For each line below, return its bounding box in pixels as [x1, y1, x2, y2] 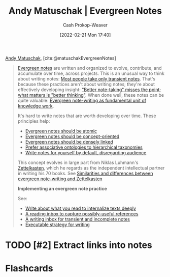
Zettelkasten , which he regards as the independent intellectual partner [17, 164, 165, 171]
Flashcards [5, 263, 53, 274]
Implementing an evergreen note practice [17, 185, 108, 191]
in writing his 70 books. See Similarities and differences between [17, 170, 153, 176]
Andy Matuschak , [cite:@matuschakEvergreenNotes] [5, 55, 117, 61]
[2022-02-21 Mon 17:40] [59, 32, 111, 38]
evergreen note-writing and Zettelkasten [17, 176, 103, 182]
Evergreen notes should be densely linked [25, 138, 113, 145]
